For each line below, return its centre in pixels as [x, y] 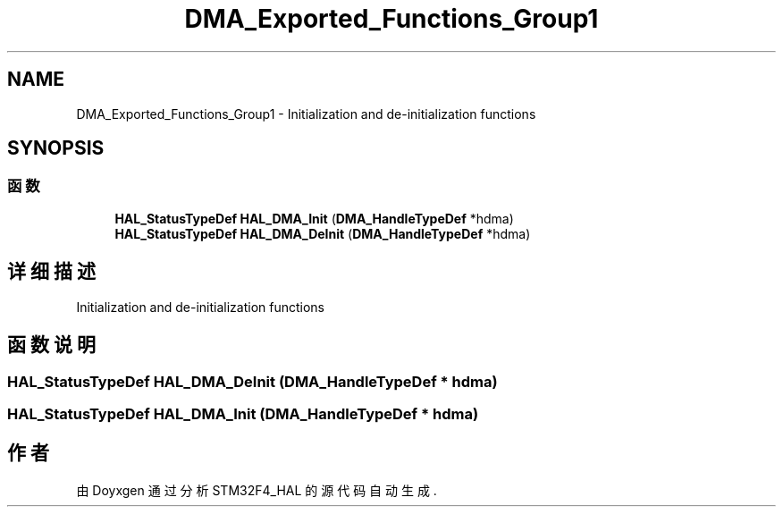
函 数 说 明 [51, 345]
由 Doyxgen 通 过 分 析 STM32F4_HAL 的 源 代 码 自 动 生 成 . [257, 490]
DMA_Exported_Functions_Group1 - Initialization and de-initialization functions [306, 114]
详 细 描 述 [51, 272]
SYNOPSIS [56, 148]
